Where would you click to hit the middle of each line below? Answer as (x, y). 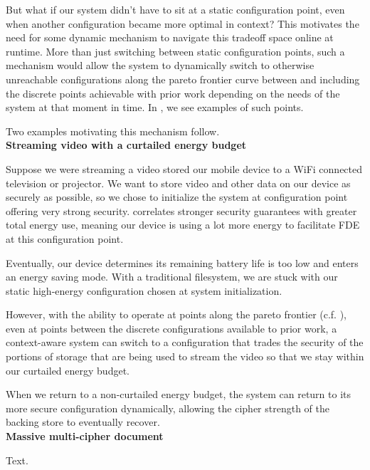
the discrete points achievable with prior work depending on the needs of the (173, 93)
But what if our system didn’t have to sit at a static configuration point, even (175, 9)
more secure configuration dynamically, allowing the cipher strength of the (168, 408)
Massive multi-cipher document (85, 436)
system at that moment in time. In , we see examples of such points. (155, 107)
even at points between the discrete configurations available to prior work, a (171, 328)
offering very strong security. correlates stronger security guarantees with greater (181, 210)
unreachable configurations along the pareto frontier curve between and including (183, 79)
